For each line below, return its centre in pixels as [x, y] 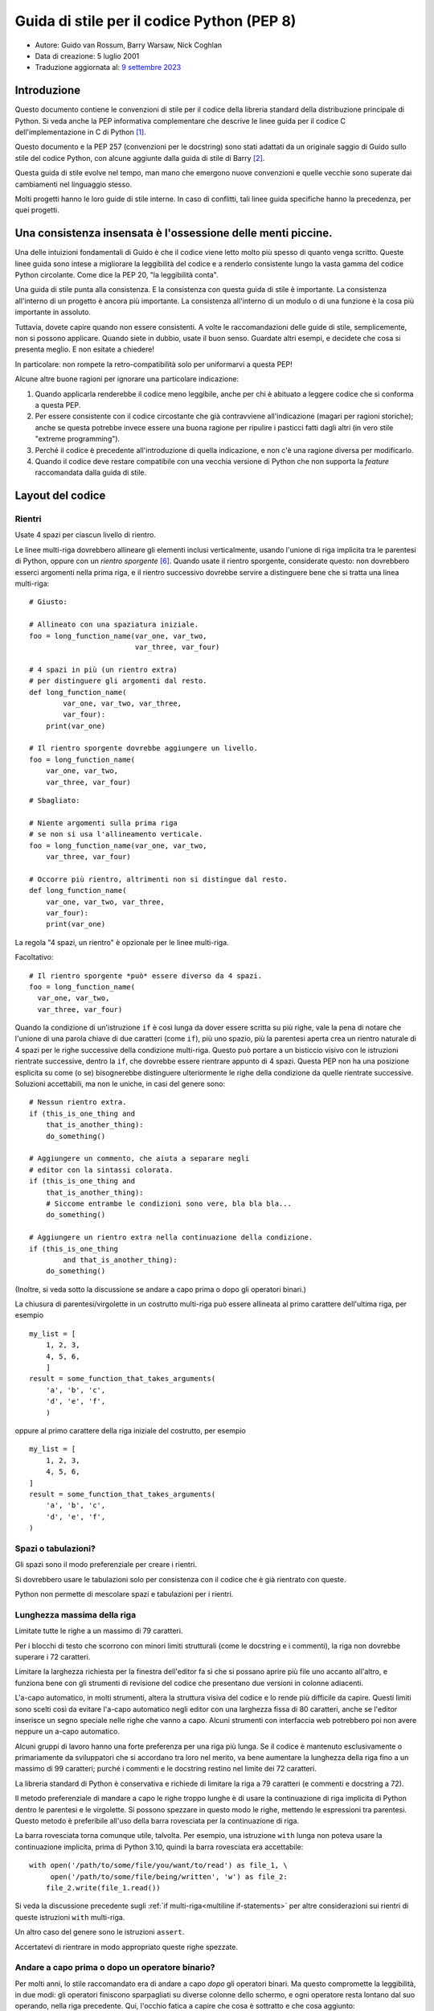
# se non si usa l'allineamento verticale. [116, 834]
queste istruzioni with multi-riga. [70, 1917]
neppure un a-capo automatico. [68, 1731]
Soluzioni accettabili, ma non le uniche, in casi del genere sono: [120, 1084]
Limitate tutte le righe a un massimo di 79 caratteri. [99, 1631]
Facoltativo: [34, 957]
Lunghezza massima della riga [76, 1614]
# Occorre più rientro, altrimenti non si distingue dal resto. [159, 879]
